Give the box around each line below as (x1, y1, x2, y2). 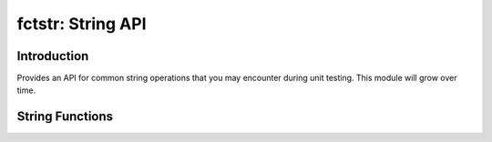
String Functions (16, 109, 114, 125)
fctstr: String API (16, 14, 147, 34)
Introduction (16, 48, 89, 64)
